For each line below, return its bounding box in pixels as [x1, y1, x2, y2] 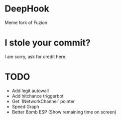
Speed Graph [11, 103, 39, 109]
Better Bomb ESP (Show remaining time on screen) [11, 108, 117, 115]
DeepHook [4, 3, 49, 14]
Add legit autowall [11, 87, 49, 93]
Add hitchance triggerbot [11, 93, 64, 99]
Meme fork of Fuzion [4, 19, 48, 25]
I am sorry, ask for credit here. [4, 53, 67, 59]
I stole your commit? [4, 37, 91, 48]
